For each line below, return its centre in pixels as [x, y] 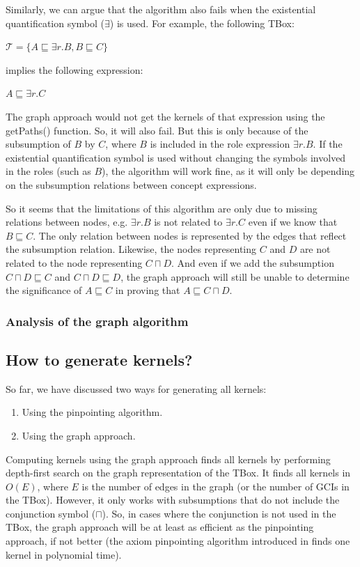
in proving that [148, 290]
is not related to [188, 222]
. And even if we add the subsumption [253, 262]
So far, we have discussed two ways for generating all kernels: [136, 388]
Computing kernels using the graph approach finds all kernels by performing [168, 459]
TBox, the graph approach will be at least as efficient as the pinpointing [160, 527]
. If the [328, 144]
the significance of [44, 290]
